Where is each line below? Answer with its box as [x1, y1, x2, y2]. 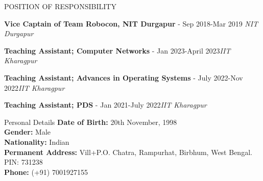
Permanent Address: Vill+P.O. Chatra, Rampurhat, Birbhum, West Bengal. [4, 146, 252, 157]
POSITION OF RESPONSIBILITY [4, 1, 116, 11]
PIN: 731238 [4, 157, 43, 167]
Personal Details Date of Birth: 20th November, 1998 [4, 116, 177, 127]
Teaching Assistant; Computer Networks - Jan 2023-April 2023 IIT [4, 45, 231, 56]
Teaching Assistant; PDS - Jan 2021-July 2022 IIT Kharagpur [4, 99, 207, 110]
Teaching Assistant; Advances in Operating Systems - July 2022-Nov [4, 72, 243, 83]
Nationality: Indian [4, 136, 69, 147]
